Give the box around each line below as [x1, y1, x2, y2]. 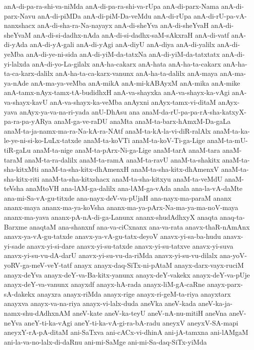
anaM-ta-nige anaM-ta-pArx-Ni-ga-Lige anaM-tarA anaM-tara [33, 144, 220, 155]
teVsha [4, 183, 24, 193]
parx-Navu [4, 10, 36, 21]
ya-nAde [4, 77, 29, 88]
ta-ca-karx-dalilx [4, 68, 53, 78]
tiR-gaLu [4, 144, 31, 155]
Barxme [4, 221, 27, 232]
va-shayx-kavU [4, 96, 48, 107]
